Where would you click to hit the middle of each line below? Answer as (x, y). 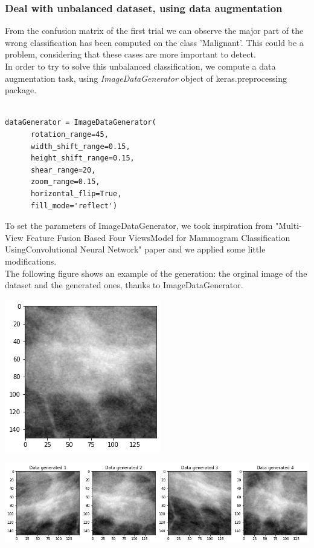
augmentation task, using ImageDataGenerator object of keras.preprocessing (146, 78)
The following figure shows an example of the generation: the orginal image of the (156, 273)
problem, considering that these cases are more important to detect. (130, 54)
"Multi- (288, 226)
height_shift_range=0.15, (82, 158)
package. (21, 90)
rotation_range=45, (69, 134)
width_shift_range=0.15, (80, 146)
